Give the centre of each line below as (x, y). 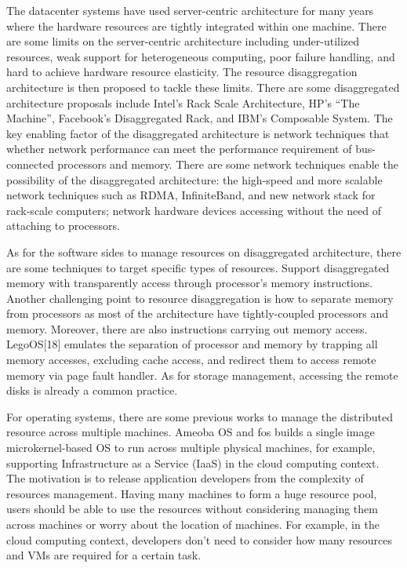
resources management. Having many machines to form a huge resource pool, (192, 493)
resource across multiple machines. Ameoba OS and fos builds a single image (191, 432)
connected (30, 164)
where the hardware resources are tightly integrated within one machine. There (196, 25)
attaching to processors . (63, 226)
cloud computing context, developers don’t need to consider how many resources (199, 539)
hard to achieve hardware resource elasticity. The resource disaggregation (182, 72)
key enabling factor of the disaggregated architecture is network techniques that (198, 133)
